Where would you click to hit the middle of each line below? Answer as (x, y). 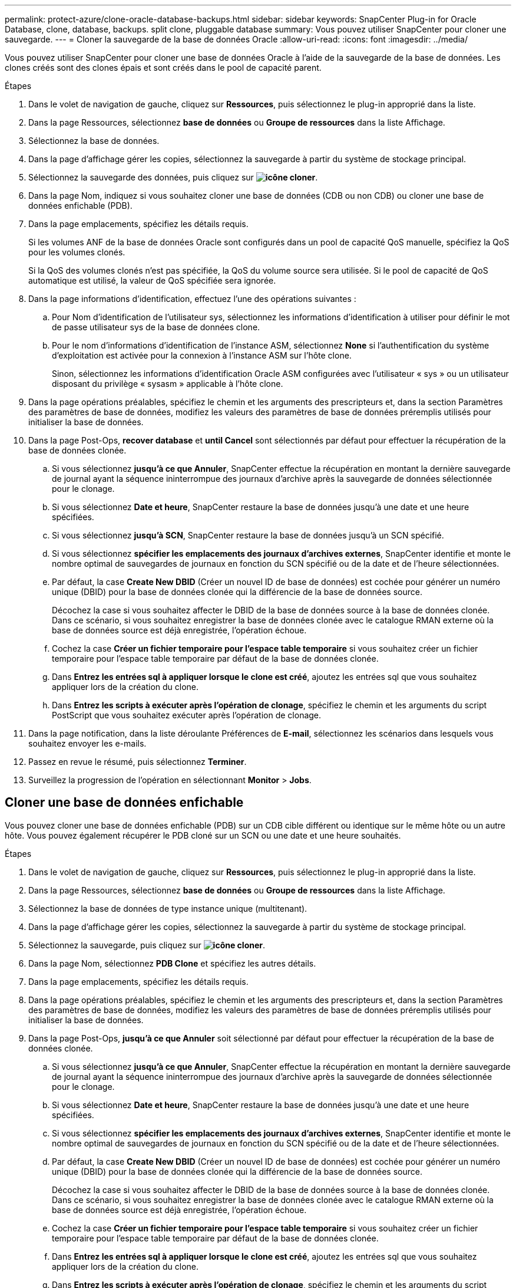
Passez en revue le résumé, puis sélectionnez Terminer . (138, 762)
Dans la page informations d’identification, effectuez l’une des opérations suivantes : (192, 299)
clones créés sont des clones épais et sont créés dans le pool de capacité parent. (163, 68)
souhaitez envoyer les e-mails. (87, 743)
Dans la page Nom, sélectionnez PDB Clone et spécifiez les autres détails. (172, 963)
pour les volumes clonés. (77, 252)
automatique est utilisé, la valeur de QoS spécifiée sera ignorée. (152, 280)
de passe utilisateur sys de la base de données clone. (156, 327)
